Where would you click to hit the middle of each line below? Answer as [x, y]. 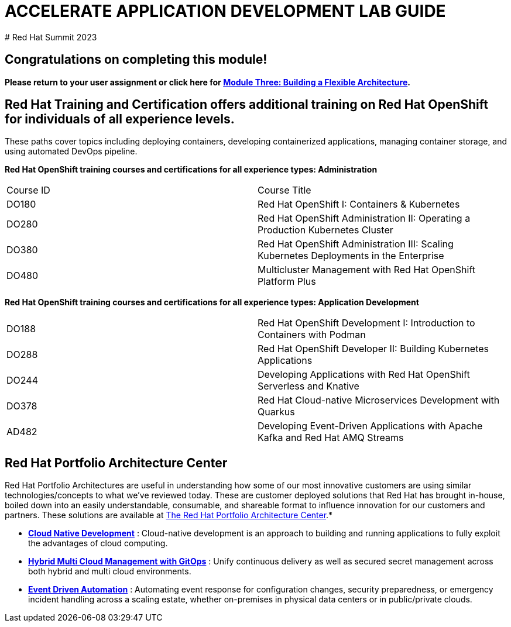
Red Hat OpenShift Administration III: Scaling [356, 244]
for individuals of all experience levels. [120, 119]
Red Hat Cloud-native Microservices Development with [379, 400]
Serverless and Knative [308, 386]
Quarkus [276, 412]
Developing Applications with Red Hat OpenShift [364, 375]
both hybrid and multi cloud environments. [110, 571]
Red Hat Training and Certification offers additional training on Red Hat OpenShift [246, 105]
